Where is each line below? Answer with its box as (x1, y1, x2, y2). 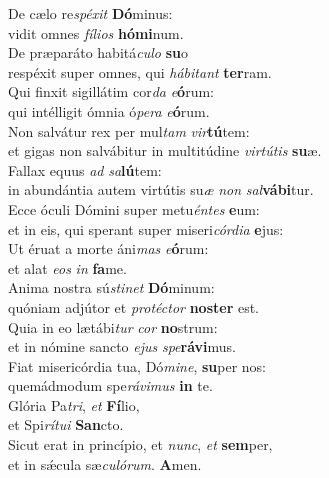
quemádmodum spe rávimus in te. (8, 375, 213, 396)
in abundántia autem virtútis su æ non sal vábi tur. (8, 179, 314, 200)
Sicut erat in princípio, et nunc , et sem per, (8, 434, 273, 455)
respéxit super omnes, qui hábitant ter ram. (8, 61, 272, 82)
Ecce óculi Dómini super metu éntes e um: (8, 198, 260, 219)
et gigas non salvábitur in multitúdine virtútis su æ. (8, 140, 322, 161)
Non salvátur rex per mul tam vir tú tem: (8, 120, 250, 141)
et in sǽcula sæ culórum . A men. (8, 453, 202, 474)
